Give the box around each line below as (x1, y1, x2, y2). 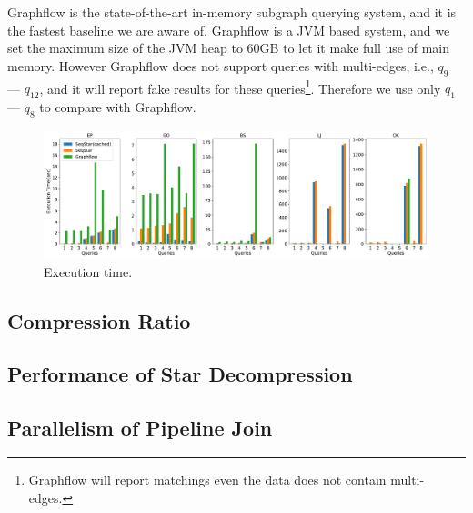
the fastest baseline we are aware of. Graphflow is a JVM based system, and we (7, 20, 450, 39)
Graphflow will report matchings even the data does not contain (28, 469, 387, 488)
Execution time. (44, 262, 133, 281)
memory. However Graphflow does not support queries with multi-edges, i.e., (7, 56, 434, 75)
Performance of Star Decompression (7, 360, 353, 388)
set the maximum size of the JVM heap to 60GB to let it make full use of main (7, 38, 449, 57)
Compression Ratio (7, 306, 191, 334)
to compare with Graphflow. (39, 97, 196, 117)
